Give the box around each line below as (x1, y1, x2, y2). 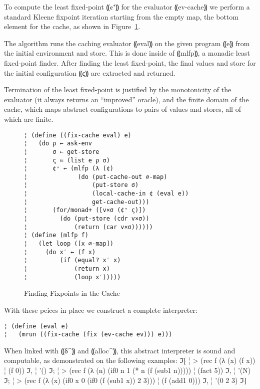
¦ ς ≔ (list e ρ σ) (24, 156, 110, 164)
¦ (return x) (24, 265, 110, 273)
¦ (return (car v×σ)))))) (24, 223, 153, 231)
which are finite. (4, 113, 53, 124)
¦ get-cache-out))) (24, 198, 149, 206)
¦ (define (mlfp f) (24, 232, 88, 239)
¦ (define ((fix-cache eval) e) (24, 131, 131, 139)
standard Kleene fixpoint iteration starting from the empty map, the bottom (4, 11, 238, 22)
